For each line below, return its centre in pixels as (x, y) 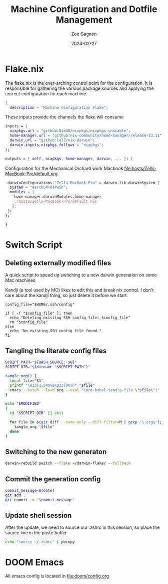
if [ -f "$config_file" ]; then (39, 314)
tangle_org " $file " (34, 427)
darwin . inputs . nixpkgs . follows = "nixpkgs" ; (57, 145)
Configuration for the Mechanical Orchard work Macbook (64, 168)
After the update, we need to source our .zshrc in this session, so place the (82, 527)
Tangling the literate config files (56, 350)
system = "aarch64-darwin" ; (39, 187)
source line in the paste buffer (36, 533)
